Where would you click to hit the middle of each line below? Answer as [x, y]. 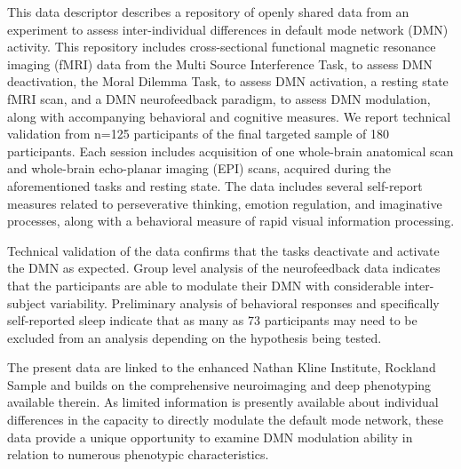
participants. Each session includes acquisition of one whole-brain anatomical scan [230, 151]
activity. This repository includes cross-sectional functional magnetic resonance [222, 47]
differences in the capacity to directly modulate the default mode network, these [226, 420]
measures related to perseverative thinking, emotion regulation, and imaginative [225, 203]
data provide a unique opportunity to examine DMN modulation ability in [210, 437]
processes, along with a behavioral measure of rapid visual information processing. [231, 221]
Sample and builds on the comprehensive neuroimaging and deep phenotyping [219, 384]
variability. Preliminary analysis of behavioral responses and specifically [245, 302]
